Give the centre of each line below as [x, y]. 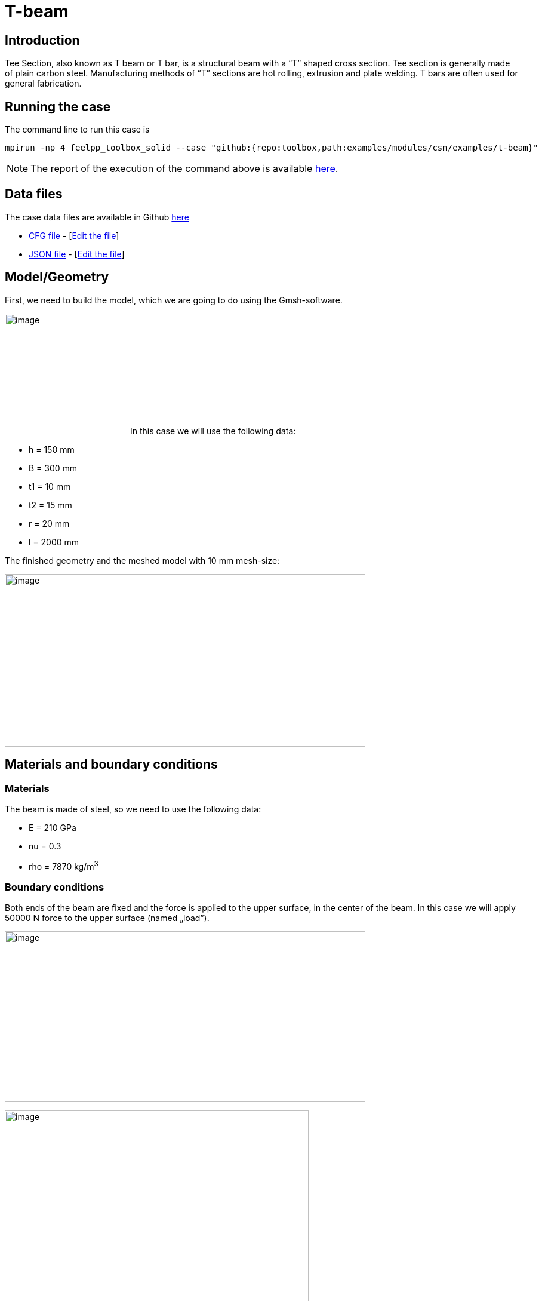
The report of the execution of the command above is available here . [184, 169]
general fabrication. [43, 84]
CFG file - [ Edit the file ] [74, 235]
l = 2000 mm [54, 542]
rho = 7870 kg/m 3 [64, 865]
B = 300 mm [53, 468]
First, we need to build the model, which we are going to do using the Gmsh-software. [174, 300]
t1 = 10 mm [50, 486]
